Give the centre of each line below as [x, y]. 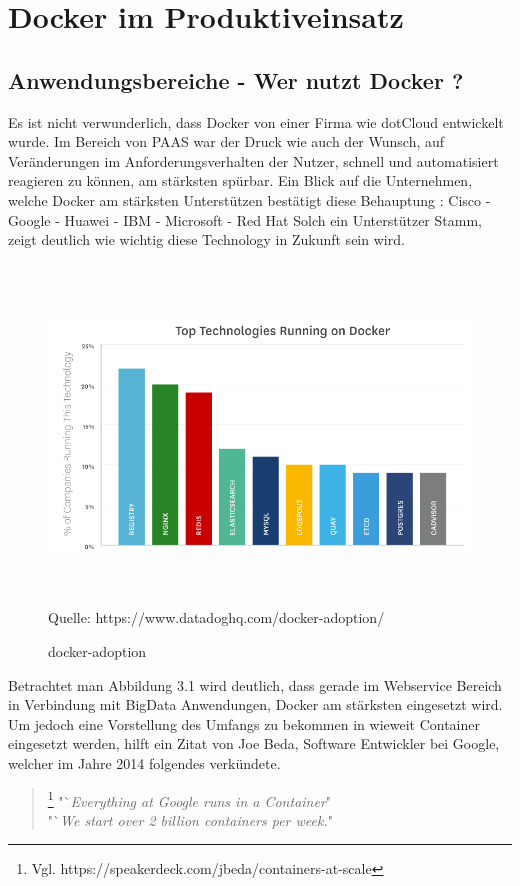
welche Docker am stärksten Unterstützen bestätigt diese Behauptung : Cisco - [249, 199]
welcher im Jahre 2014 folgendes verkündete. [144, 763]
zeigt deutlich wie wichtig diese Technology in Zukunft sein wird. [206, 239]
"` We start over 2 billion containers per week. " [190, 819]
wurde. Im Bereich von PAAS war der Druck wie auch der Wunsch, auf [226, 141]
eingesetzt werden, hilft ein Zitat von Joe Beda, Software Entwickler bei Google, [254, 743]
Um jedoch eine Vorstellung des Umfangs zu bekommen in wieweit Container [244, 723]
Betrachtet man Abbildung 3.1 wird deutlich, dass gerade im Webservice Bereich [255, 684]
